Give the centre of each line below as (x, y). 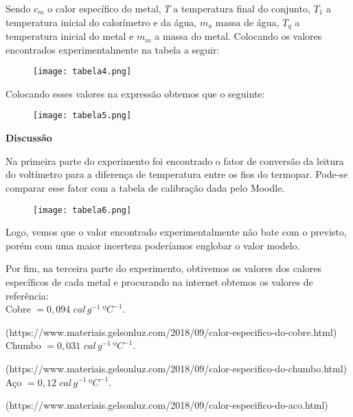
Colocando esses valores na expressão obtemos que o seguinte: (135, 93)
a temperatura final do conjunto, (242, 8)
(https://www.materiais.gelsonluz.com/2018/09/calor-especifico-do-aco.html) (167, 405)
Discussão (29, 138)
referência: (27, 295)
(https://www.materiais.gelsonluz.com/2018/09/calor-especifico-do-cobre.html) (171, 331)
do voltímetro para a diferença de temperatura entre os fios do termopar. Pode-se (177, 174)
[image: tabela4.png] (82, 72)
